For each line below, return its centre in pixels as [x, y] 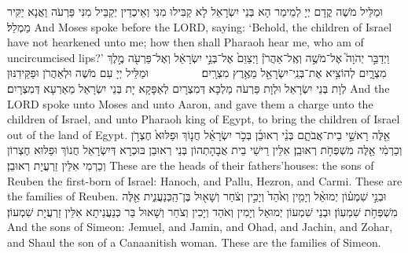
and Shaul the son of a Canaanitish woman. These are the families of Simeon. [194, 242]
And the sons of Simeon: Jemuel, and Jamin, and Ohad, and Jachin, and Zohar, [200, 227]
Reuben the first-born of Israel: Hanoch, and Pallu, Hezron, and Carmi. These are [205, 180]
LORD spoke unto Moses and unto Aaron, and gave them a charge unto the [190, 103]
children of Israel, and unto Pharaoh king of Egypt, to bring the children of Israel [204, 119]
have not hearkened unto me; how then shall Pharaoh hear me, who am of [186, 42]
